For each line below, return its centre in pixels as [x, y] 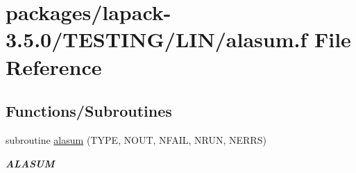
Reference [54, 66]
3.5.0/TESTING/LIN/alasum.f [156, 39]
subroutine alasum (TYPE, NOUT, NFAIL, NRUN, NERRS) [136, 139]
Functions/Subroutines [89, 111]
